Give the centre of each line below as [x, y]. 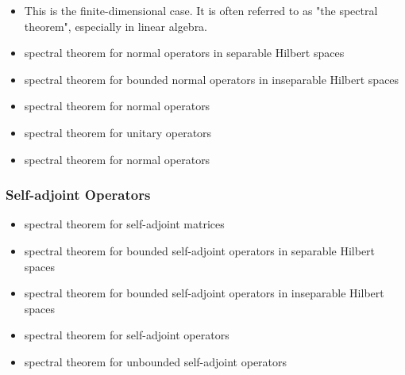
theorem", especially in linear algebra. [116, 26]
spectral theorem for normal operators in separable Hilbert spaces [184, 53]
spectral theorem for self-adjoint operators [127, 335]
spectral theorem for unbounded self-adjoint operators [156, 361]
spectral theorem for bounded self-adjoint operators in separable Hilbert [200, 250]
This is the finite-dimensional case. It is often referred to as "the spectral [201, 10]
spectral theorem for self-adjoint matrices [124, 224]
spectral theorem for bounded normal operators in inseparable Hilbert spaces [212, 79]
